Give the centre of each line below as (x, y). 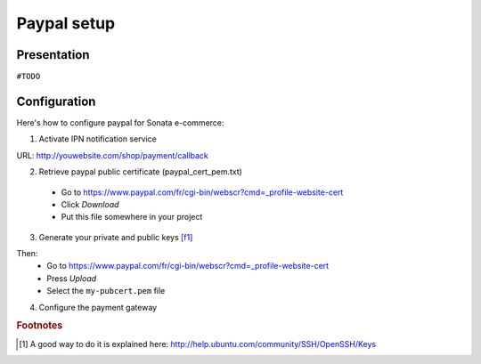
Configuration (56, 101)
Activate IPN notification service (98, 139)
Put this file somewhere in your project (132, 217)
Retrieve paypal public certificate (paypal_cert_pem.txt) (140, 172)
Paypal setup (66, 23)
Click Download (90, 204)
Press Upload (72, 278)
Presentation (53, 55)
